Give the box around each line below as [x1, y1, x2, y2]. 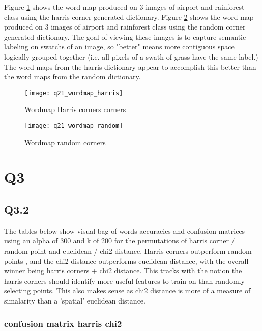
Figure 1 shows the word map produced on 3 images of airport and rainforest [4, 2, 245, 12]
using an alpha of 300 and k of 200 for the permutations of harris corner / [4, 235, 235, 246]
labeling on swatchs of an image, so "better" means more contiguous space [4, 41, 235, 52]
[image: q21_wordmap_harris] [24, 89, 123, 97]
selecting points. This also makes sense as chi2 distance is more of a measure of [4, 285, 251, 296]
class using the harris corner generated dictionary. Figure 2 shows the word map [4, 11, 254, 22]
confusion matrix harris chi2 [4, 317, 122, 329]
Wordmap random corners [24, 136, 106, 147]
